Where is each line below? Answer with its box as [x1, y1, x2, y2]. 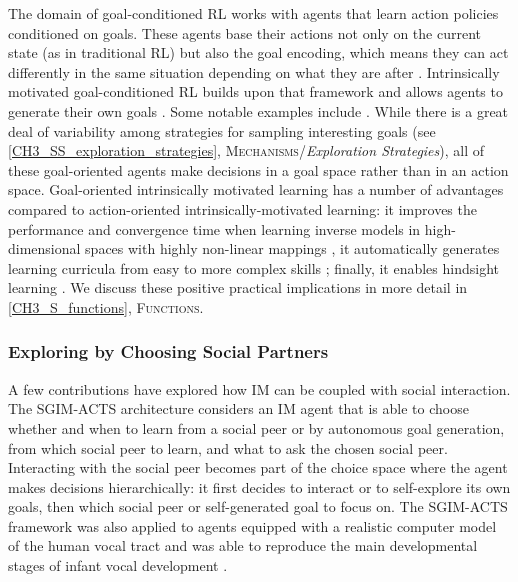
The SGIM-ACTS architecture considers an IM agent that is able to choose [8, 398, 469, 419]
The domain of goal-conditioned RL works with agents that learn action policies [8, 3, 499, 23]
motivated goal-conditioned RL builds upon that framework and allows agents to [8, 81, 503, 102]
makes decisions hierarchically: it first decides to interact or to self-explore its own [8, 476, 511, 497]
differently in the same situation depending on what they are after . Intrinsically [8, 61, 500, 82]
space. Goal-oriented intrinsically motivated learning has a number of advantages [8, 179, 504, 200]
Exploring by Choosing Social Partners [8, 339, 329, 364]
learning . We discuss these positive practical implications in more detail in [8, 277, 468, 298]
